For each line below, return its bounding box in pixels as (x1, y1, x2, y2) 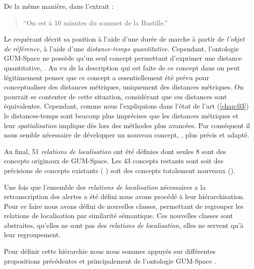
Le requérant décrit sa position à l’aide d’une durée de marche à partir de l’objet (4, 34, 245, 44)
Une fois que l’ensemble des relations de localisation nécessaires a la (4, 181, 206, 192)
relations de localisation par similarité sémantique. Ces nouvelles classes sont (4, 210, 233, 221)
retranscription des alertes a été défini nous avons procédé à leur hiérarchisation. (4, 191, 245, 202)
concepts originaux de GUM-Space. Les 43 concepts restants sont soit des (4, 156, 224, 166)
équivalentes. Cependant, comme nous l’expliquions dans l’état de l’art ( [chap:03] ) (4, 101, 249, 111)
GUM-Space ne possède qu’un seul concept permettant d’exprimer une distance (4, 53, 242, 63)
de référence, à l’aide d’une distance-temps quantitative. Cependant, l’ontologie (4, 43, 239, 53)
